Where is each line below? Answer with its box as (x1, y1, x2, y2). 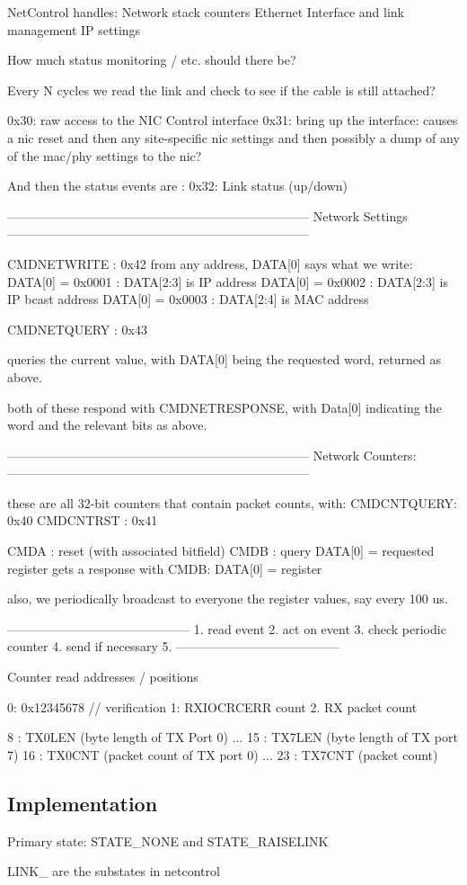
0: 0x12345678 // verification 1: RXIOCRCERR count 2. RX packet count (7, 697, 418, 716)
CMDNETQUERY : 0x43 (7, 319, 147, 338)
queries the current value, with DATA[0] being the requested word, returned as (7, 350, 441, 369)
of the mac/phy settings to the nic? (7, 146, 202, 165)
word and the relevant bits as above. (7, 416, 207, 434)
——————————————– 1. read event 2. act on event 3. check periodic (7, 619, 446, 638)
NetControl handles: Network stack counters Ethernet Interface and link (7, 3, 405, 21)
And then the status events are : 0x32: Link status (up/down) (7, 176, 348, 195)
